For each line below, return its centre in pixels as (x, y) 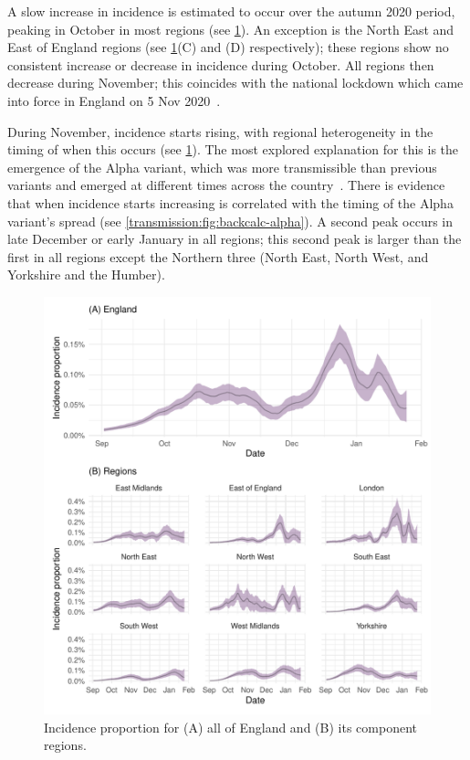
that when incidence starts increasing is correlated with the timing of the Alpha (230, 202)
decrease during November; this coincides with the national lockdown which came (235, 83)
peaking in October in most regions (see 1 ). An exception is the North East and (231, 29)
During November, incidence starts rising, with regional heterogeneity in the (220, 131)
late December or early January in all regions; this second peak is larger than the (235, 239)
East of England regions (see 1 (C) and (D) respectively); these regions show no (228, 47)
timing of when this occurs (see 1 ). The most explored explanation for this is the (233, 149)
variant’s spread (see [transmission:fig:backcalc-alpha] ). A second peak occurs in (230, 221)
